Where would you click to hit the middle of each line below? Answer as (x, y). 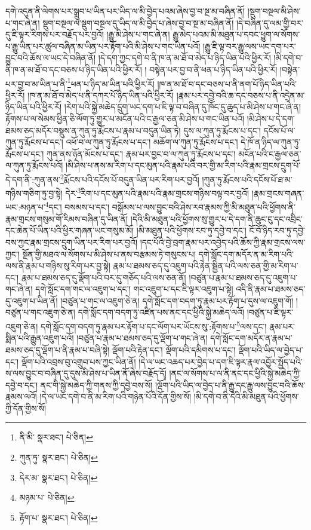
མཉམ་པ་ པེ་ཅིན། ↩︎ (47, 497)
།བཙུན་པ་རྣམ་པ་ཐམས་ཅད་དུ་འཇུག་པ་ (243, 277)
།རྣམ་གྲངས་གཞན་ (278, 193)
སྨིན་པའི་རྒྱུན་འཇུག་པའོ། (40, 338)
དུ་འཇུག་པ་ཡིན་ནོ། (32, 300)
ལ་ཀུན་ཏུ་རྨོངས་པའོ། (34, 165)
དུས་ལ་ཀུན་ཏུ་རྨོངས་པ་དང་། (222, 130)
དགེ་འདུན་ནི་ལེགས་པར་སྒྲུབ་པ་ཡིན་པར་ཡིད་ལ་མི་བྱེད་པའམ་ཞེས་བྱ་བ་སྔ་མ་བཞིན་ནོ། (125, 11)
